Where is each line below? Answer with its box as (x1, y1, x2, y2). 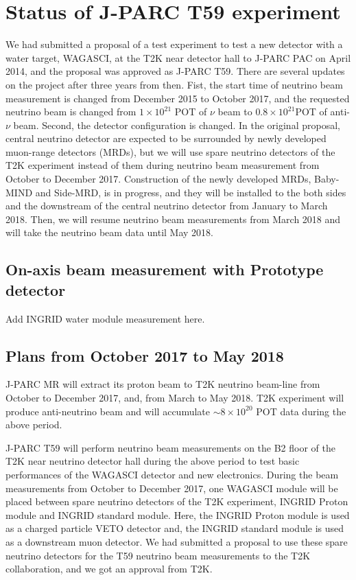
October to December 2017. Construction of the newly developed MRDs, (5, 172, 311, 186)
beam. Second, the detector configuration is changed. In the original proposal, (13, 117, 340, 132)
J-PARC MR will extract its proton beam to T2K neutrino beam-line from (5, 377, 320, 391)
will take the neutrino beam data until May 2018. (5, 225, 214, 240)
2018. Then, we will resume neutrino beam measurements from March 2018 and (5, 211, 341, 226)
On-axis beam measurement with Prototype (5, 259, 324, 280)
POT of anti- (295, 104, 350, 119)
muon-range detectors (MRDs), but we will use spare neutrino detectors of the (5, 144, 335, 159)
